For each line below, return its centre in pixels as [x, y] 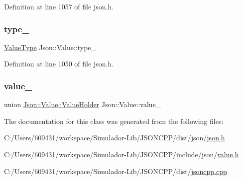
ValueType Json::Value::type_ [50, 47]
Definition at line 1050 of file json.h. [59, 64]
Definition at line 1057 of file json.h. [59, 6]
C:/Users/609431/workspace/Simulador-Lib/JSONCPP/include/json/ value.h [121, 154]
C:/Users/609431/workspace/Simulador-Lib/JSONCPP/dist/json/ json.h [115, 138]
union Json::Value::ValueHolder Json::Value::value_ [83, 104]
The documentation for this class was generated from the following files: [114, 121]
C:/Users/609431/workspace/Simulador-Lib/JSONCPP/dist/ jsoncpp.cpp [116, 171]
